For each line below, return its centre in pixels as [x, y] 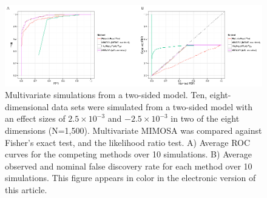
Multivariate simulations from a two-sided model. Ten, [106, 95]
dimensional [27, 106]
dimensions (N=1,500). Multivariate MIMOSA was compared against [133, 130]
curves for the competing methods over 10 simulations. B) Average [129, 154]
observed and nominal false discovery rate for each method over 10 [129, 166]
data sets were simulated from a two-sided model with [152, 106]
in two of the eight [205, 118]
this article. [26, 189]
